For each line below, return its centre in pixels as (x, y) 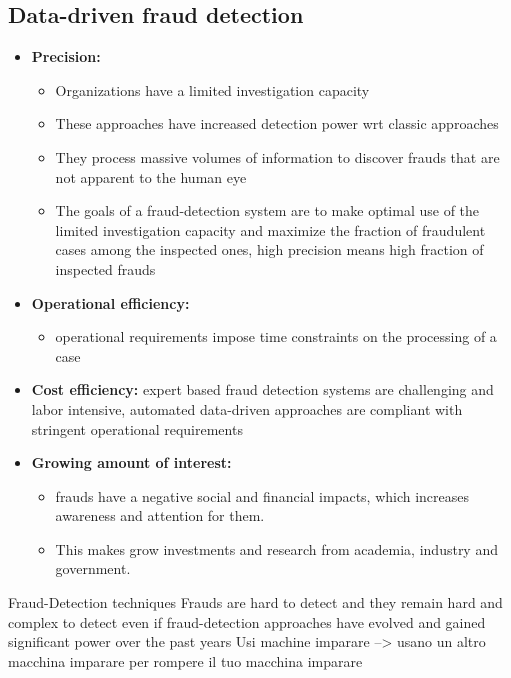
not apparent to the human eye (151, 176)
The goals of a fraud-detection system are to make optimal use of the (267, 210)
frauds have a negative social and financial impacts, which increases (262, 495)
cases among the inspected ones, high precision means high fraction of (269, 249)
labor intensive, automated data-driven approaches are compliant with (247, 408)
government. (93, 568)
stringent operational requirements (137, 428)
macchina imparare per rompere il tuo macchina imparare (185, 660)
